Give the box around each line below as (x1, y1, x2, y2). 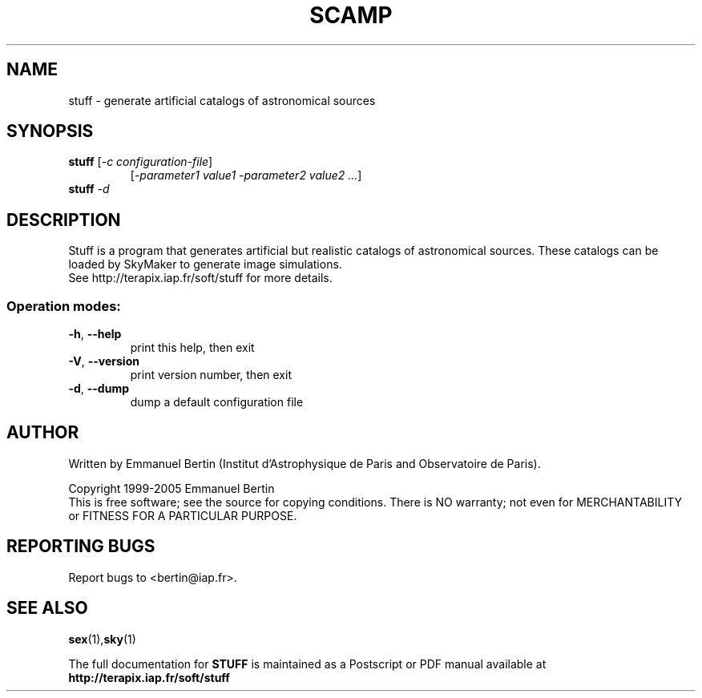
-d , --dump (68, 381, 129, 396)
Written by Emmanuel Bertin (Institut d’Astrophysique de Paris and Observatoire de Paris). (68, 456, 541, 470)
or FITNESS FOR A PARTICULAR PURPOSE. (68, 508, 297, 522)
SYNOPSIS (6, 121, 94, 142)
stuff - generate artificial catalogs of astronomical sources (68, 93, 376, 107)
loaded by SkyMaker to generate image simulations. (68, 257, 342, 272)
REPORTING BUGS (6, 536, 155, 557)
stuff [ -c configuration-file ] (68, 155, 213, 169)
